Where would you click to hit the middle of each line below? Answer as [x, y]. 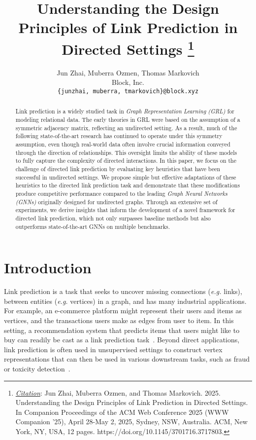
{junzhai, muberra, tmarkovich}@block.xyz [128, 92]
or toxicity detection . [37, 368]
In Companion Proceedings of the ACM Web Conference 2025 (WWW [122, 412]
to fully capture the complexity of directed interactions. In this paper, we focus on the [126, 161]
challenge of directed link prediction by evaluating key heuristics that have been [118, 169]
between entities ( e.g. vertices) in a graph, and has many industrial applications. [125, 301]
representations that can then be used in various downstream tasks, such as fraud [127, 359]
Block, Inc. [128, 82]
